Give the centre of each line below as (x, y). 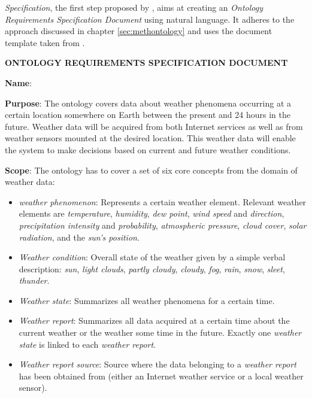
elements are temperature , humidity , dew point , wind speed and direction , (152, 213)
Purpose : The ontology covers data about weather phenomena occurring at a (148, 103)
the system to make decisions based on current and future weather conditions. (148, 149)
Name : (19, 82)
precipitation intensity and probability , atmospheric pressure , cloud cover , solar (163, 225)
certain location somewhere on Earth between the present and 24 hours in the (148, 115)
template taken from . (45, 42)
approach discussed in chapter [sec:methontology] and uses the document (139, 31)
